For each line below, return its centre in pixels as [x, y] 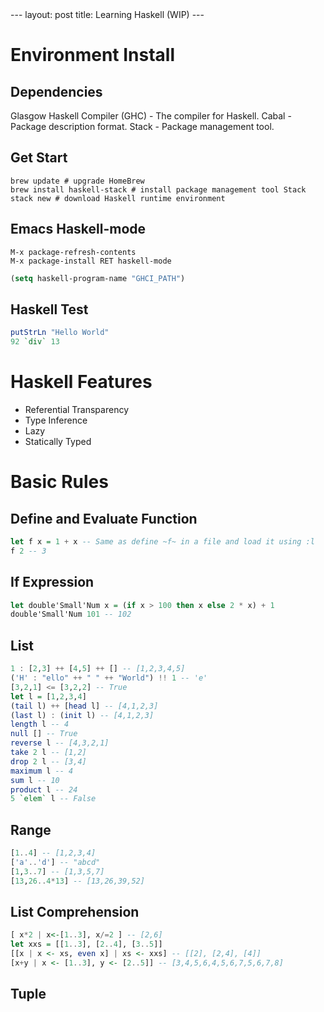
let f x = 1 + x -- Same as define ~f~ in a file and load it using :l [162, 542]
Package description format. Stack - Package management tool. [142, 126]
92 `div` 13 [35, 342]
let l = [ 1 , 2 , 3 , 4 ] [48, 696]
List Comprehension [75, 911]
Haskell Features [81, 382]
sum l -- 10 [35, 780]
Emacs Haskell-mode [78, 229]
